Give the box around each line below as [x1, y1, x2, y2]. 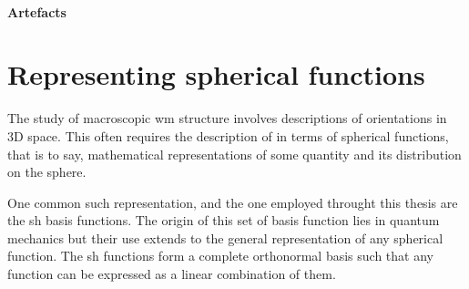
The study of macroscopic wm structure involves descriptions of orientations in [7, 108, 447, 128]
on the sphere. [7, 162, 87, 181]
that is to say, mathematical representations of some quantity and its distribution [7, 144, 462, 163]
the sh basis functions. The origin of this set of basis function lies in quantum [7, 211, 440, 230]
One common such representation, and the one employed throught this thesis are [7, 192, 458, 212]
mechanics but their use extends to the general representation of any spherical [7, 228, 444, 247]
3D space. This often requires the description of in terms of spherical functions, [7, 126, 449, 145]
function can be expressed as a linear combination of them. [7, 264, 336, 284]
